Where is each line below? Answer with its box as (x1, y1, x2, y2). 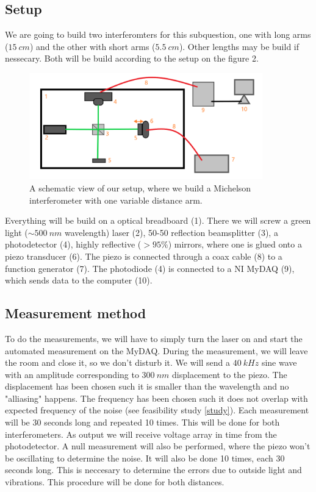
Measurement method (5, 304, 146, 323)
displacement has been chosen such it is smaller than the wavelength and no (5, 380, 289, 393)
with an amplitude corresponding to (5, 368, 139, 380)
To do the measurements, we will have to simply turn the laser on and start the (5, 332, 303, 344)
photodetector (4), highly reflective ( (5, 238, 142, 251)
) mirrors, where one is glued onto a (168, 238, 302, 251)
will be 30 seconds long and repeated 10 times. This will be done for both (5, 416, 280, 429)
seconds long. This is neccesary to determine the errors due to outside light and (5, 463, 302, 476)
